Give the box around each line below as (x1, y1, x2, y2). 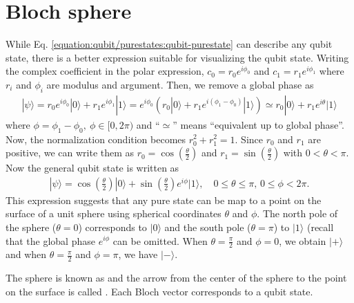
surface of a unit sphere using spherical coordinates (6, 206, 222, 221)
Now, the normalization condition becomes (6, 131, 186, 146)
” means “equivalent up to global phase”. (173, 117, 344, 131)
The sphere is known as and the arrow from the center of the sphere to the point (6, 270, 347, 285)
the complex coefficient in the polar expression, (6, 64, 204, 78)
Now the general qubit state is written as (6, 160, 179, 175)
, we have (118, 247, 158, 261)
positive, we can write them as (6, 145, 135, 160)
